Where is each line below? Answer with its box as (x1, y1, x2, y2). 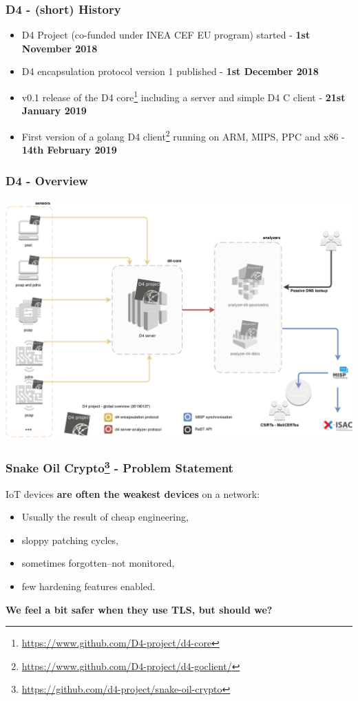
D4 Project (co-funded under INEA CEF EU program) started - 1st (21, 28, 310, 42)
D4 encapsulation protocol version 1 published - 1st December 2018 (21, 64, 319, 79)
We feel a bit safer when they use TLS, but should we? (6, 602, 273, 616)
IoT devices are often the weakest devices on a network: (6, 486, 260, 501)
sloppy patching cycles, (21, 532, 118, 547)
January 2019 (21, 103, 87, 118)
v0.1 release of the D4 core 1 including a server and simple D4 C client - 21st (21, 88, 346, 104)
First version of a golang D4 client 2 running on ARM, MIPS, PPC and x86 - (21, 127, 345, 143)
